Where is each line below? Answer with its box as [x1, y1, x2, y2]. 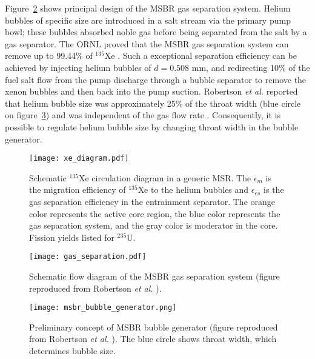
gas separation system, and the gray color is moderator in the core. [29, 219, 278, 232]
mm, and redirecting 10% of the [191, 61, 310, 73]
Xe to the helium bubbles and [138, 183, 249, 196]
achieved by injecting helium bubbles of [5, 61, 151, 73]
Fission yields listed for [29, 230, 114, 243]
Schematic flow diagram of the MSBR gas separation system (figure [29, 270, 280, 282]
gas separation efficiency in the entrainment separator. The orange [29, 195, 276, 207]
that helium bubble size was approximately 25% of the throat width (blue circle [5, 96, 301, 109]
